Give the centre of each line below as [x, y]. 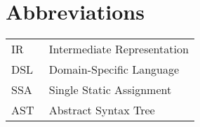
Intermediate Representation [119, 49]
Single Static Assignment [110, 90]
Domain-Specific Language [114, 69]
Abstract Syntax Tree [102, 110]
